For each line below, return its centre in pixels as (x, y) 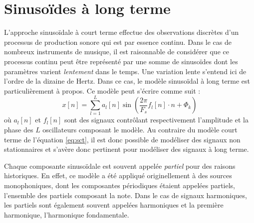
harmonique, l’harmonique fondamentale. (67, 214)
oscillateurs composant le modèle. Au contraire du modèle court (140, 129)
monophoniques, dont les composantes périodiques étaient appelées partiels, (120, 185)
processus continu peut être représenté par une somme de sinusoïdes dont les (121, 61)
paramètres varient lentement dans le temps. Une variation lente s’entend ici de (125, 71)
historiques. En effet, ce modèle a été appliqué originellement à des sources (118, 175)
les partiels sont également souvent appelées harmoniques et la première (114, 205)
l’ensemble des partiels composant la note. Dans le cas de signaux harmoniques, (126, 195)
